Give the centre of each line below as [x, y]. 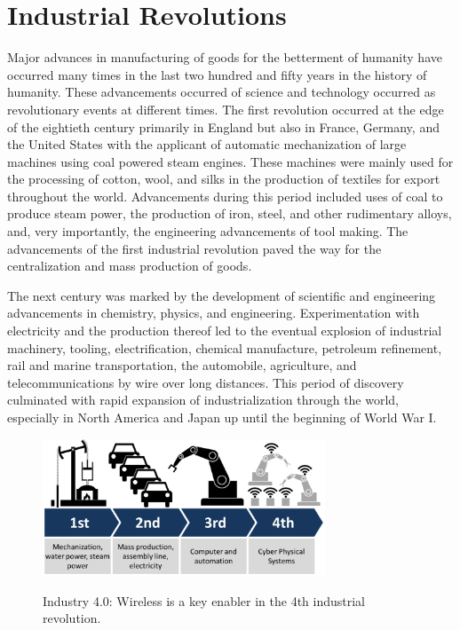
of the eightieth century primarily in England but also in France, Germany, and [223, 126]
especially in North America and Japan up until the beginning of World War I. [222, 417]
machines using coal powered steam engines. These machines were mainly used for [230, 161]
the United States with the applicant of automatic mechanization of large [207, 144]
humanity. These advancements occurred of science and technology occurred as [222, 92]
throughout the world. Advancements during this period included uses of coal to [225, 196]
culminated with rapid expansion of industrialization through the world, [203, 400]
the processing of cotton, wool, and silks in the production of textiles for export [224, 179]
